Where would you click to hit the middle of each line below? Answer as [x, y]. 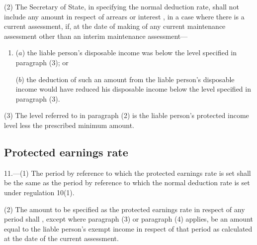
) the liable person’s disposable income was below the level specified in [129, 53]
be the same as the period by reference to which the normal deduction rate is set [127, 183]
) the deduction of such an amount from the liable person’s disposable [128, 79]
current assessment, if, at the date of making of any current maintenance [115, 26]
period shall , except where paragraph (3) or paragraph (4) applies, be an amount [128, 219]
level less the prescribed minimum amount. [69, 125]
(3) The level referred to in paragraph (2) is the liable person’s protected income [127, 115]
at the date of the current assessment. [61, 238]
